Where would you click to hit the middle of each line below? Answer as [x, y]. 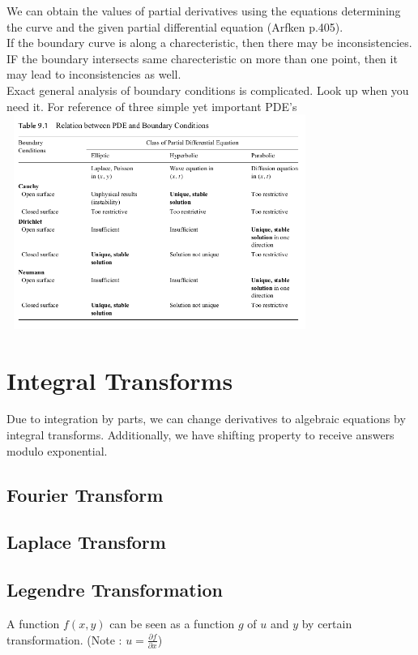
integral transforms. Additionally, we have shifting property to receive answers [200, 435]
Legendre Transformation [115, 590]
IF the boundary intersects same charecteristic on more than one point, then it [202, 58]
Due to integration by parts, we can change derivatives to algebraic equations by [206, 419]
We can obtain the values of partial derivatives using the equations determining [204, 11]
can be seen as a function [172, 623]
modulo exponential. [57, 450]
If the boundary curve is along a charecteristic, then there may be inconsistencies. [209, 43]
